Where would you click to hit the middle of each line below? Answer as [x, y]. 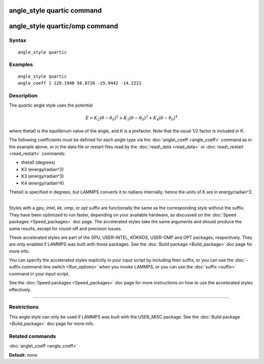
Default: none [23, 355]
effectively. [20, 289]
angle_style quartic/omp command [64, 26]
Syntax [18, 41]
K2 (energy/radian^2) [43, 169]
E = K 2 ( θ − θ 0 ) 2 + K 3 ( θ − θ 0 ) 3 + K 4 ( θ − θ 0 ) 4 [132, 118]
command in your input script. [39, 274]
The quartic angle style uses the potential [51, 106]
